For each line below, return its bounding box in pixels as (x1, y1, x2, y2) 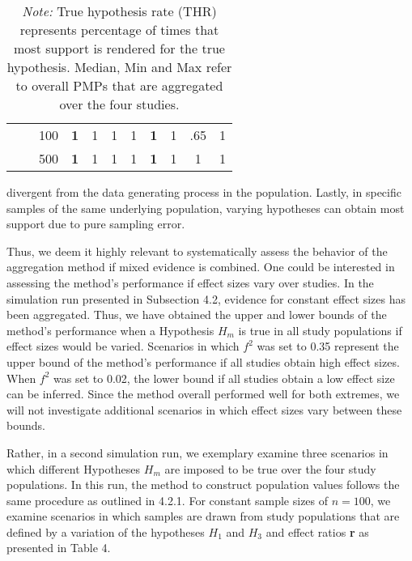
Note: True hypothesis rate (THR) (22, 2, 217, 20)
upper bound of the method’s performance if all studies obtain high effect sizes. (6, 353, 400, 370)
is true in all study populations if (238, 321, 402, 338)
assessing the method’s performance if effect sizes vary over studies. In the (6, 274, 374, 291)
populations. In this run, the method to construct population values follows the (6, 476, 400, 493)
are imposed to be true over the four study (164, 460, 376, 477)
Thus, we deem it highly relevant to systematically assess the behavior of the (6, 242, 388, 259)
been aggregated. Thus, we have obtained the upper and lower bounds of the (6, 306, 387, 323)
